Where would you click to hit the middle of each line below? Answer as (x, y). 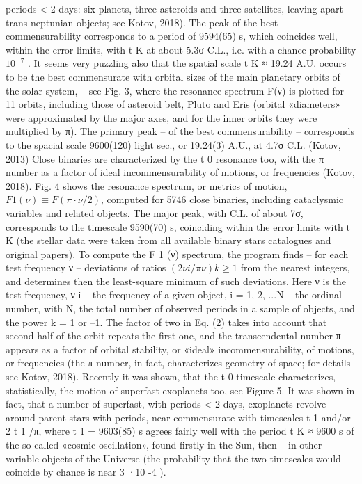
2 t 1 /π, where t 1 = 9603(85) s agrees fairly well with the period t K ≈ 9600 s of (180, 431)
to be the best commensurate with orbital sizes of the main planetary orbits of (173, 76)
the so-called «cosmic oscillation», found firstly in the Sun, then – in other (164, 444)
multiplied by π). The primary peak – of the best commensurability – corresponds (180, 131)
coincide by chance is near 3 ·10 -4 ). (86, 472)
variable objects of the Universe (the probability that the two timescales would (173, 458)
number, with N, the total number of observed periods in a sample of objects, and (180, 308)
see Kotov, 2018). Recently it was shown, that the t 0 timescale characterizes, (171, 377)
